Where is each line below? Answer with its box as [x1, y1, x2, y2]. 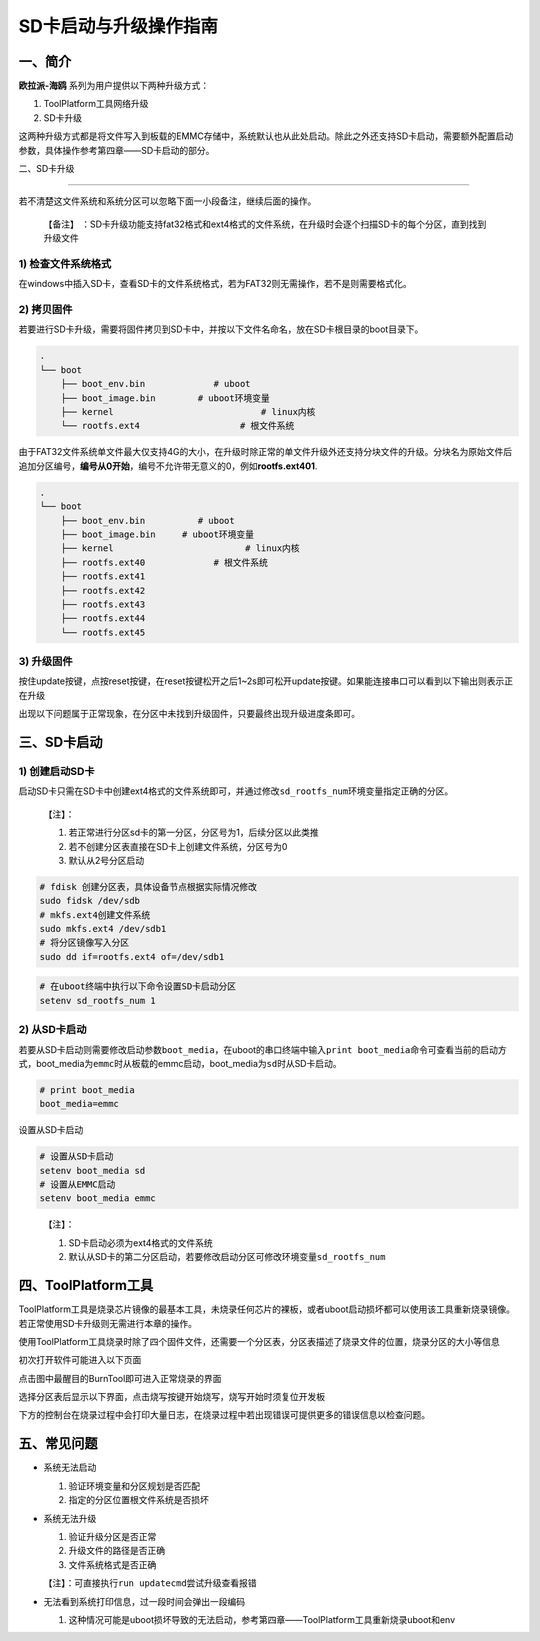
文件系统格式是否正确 [68, 1558, 157, 1570]
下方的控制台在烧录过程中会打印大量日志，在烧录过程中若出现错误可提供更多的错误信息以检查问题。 [18, 1409, 430, 1421]
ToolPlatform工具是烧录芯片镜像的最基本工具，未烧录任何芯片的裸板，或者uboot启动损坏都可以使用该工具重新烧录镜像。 [18, 1303, 515, 1315]
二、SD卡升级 [18, 163, 75, 175]
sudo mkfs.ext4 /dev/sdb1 [39, 923, 167, 935]
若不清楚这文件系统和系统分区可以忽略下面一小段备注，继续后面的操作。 [18, 195, 317, 207]
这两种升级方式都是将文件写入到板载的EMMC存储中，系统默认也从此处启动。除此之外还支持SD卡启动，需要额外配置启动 [18, 130, 514, 142]
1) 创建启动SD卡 [18, 764, 95, 778]
